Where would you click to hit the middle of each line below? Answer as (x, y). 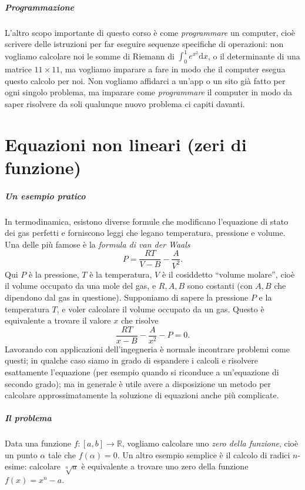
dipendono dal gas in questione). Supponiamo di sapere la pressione (127, 297)
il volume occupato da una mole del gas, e (81, 286)
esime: (16, 466)
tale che (62, 454)
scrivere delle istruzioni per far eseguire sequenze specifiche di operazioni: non (144, 44)
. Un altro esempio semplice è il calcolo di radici (204, 454)
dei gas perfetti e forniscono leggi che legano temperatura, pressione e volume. (145, 233)
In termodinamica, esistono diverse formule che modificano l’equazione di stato (147, 221)
